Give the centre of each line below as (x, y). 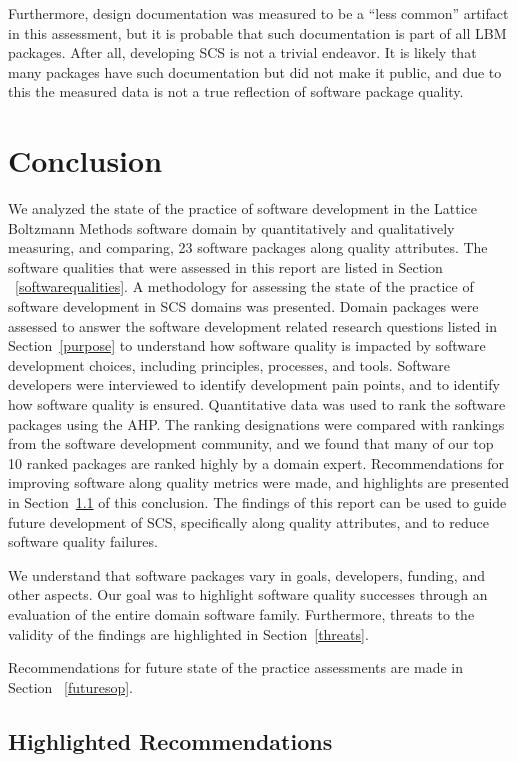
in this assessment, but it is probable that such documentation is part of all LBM (257, 32)
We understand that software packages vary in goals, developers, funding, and (246, 574)
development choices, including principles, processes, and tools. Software (229, 364)
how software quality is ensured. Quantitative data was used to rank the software (257, 404)
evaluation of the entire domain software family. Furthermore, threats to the (241, 613)
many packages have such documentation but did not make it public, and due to (255, 71)
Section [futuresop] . (70, 686)
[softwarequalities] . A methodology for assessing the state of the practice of (244, 286)
